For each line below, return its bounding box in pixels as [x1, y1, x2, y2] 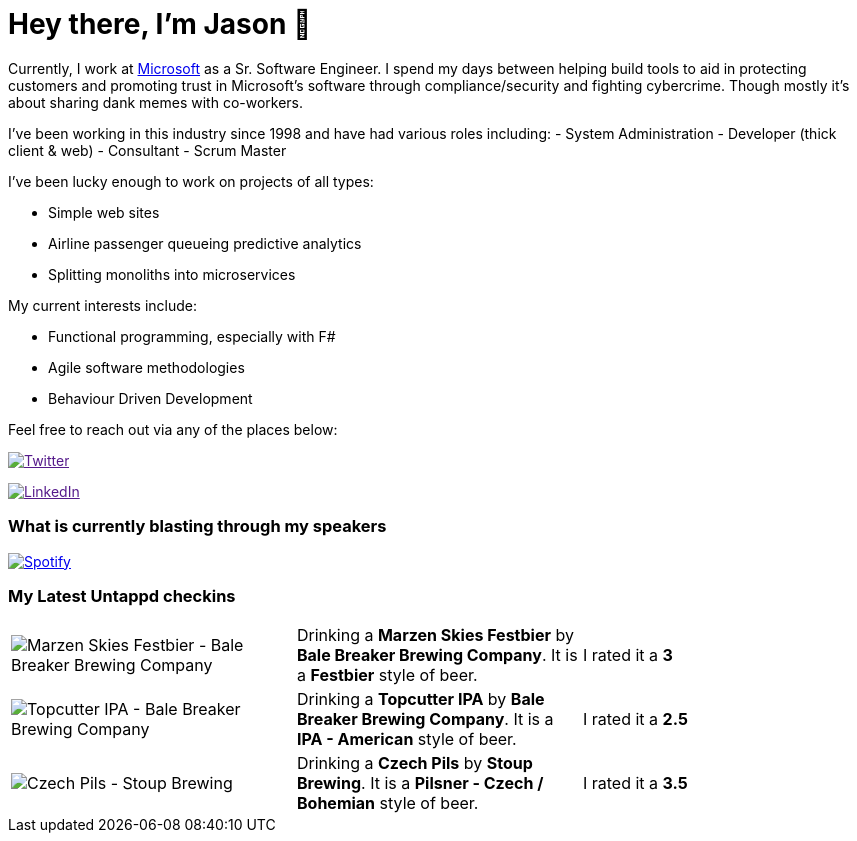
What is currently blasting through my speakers [8, 516, 387, 537]
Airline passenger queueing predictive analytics [48, 234, 362, 252]
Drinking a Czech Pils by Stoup [296, 753, 533, 774]
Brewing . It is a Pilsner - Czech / [296, 773, 544, 794]
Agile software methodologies [48, 358, 245, 376]
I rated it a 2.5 [582, 709, 688, 730]
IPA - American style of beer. [296, 729, 517, 750]
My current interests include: [8, 296, 197, 314]
